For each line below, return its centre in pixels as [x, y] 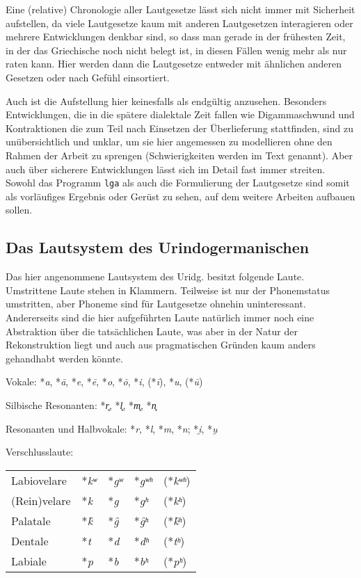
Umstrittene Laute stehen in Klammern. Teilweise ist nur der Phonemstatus [168, 290]
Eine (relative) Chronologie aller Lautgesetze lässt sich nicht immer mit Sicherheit [180, 9]
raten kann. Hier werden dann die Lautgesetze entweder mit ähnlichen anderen [174, 64]
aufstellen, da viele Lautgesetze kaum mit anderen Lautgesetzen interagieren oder [179, 23]
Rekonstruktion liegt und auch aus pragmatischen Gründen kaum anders [161, 345]
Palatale [31, 520]
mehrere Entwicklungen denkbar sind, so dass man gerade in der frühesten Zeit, [176, 37]
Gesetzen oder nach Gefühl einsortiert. [88, 77]
